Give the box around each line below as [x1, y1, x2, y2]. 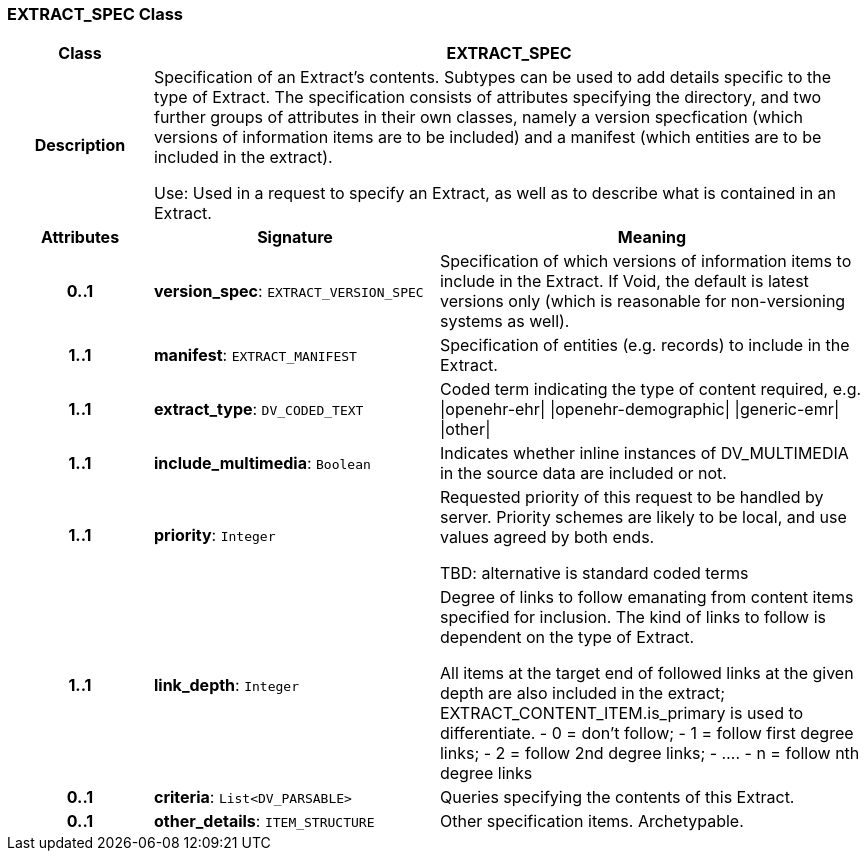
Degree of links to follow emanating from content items [439, 587, 854, 608]
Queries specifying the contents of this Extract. [439, 787, 795, 808]
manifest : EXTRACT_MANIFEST [153, 345, 357, 366]
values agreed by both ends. [439, 527, 655, 548]
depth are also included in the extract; [439, 683, 726, 704]
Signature [257, 227, 333, 248]
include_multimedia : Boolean [153, 453, 371, 474]
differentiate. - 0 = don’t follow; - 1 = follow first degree [439, 723, 854, 744]
